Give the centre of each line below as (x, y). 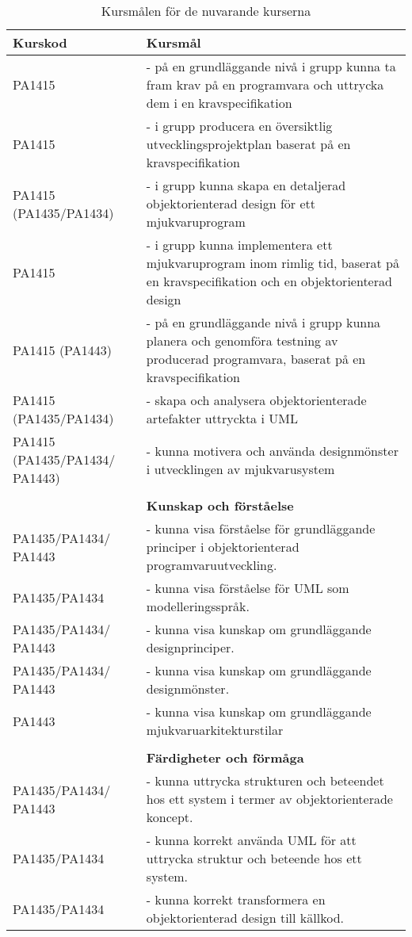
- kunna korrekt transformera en (236, 899)
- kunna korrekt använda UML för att (251, 840)
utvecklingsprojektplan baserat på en (248, 144)
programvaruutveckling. (212, 565)
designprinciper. (190, 647)
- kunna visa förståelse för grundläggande (261, 528)
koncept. (170, 817)
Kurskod (40, 42)
